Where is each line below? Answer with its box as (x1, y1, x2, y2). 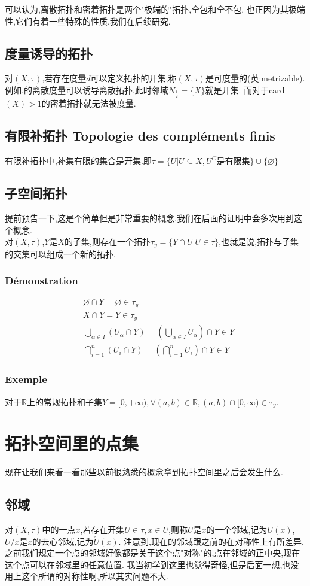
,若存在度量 (42, 72, 87, 84)
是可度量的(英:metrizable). (205, 72, 305, 84)
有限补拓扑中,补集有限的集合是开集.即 (5, 154, 152, 167)
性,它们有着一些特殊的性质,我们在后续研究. (5, 14, 171, 27)
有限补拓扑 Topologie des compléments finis (5, 126, 275, 145)
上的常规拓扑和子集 (26, 395, 102, 408)
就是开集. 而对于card (205, 83, 285, 96)
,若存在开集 (80, 523, 125, 536)
